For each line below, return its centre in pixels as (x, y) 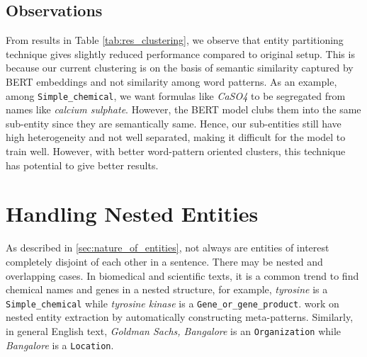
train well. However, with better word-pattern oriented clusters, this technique (176, 151)
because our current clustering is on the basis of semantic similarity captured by (180, 68)
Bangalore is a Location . (60, 345)
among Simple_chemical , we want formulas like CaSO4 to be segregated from (176, 95)
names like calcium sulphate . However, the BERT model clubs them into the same (183, 109)
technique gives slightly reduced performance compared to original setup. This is (180, 53)
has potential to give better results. (82, 165)
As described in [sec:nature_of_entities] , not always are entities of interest (168, 248)
